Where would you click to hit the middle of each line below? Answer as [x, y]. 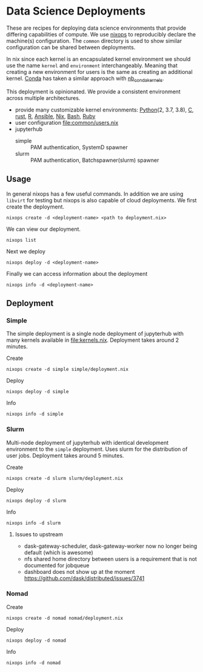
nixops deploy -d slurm [36, 501]
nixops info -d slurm [34, 523]
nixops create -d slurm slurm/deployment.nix [65, 478]
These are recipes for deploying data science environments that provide [96, 28]
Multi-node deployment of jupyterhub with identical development [88, 442]
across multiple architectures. [43, 98]
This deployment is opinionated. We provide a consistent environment [93, 91]
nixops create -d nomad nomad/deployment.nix [65, 618]
